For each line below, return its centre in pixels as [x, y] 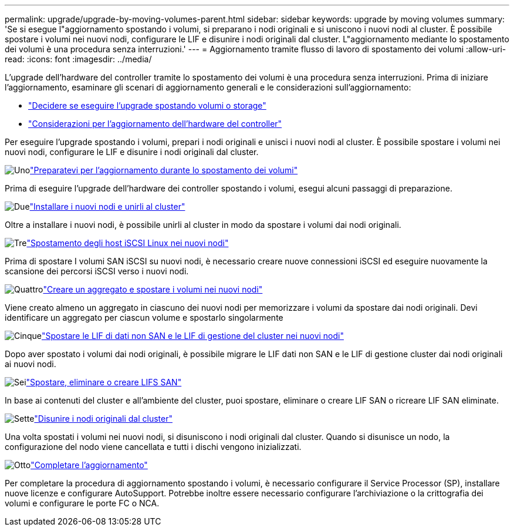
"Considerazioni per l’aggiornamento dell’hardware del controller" [155, 124]
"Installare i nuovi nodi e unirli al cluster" [107, 206]
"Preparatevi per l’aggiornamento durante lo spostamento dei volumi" [164, 170]
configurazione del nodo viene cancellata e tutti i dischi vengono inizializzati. [153, 447]
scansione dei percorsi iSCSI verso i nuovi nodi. [97, 271]
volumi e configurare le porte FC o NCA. [82, 503]
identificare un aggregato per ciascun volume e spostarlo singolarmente [144, 317]
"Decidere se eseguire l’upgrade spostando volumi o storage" [147, 105]
